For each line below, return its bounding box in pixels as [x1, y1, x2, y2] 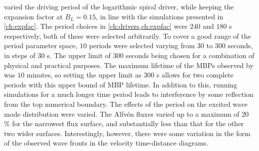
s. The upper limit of [47, 50, 111, 60]
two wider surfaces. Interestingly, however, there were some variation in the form [4, 128, 251, 138]
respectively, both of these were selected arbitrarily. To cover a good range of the [4, 30, 251, 41]
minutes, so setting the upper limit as [26, 70, 142, 80]
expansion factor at [4, 11, 63, 21]
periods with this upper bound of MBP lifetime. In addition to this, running [4, 79, 238, 89]
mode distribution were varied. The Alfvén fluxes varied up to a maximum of [4, 108, 240, 119]
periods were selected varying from [89, 40, 195, 51]
